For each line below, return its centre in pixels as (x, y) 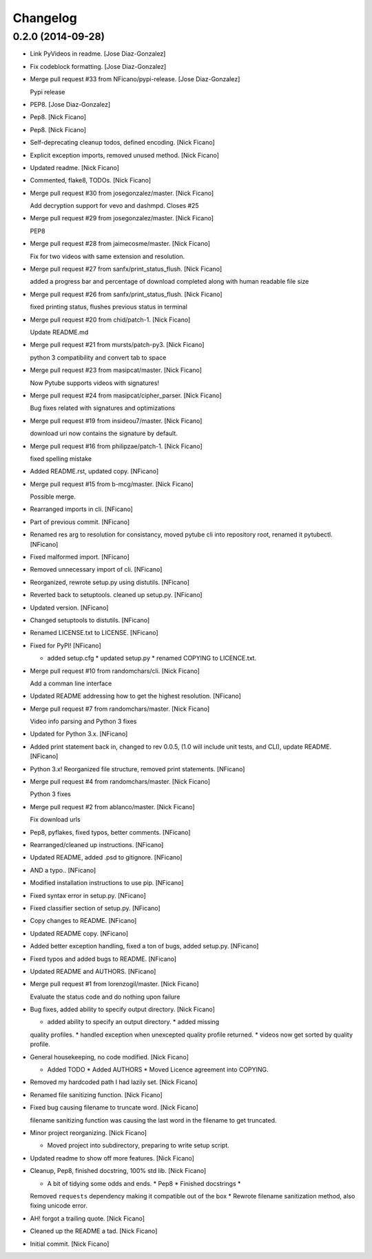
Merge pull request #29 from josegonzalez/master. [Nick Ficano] (122, 218)
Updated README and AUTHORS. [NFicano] (93, 971)
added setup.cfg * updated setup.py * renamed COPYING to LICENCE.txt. (152, 658)
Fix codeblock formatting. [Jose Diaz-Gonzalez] (98, 66)
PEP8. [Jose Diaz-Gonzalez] (70, 104)
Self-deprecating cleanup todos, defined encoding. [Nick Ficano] (122, 143)
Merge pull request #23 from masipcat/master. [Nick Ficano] (116, 370)
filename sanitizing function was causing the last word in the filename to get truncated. (153, 1120)
